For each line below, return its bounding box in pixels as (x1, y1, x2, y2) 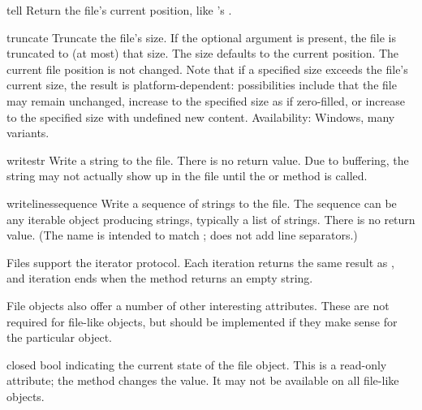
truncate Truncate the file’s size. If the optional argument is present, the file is (6, 28, 397, 45)
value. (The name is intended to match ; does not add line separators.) (6, 227, 358, 244)
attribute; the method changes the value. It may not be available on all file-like (6, 372, 399, 389)
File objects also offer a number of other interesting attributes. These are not (6, 296, 390, 313)
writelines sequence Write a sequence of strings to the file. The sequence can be (6, 194, 397, 211)
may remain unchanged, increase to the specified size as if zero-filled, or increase (6, 92, 405, 109)
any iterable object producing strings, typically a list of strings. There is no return (6, 210, 416, 227)
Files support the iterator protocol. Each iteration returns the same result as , (6, 253, 394, 270)
